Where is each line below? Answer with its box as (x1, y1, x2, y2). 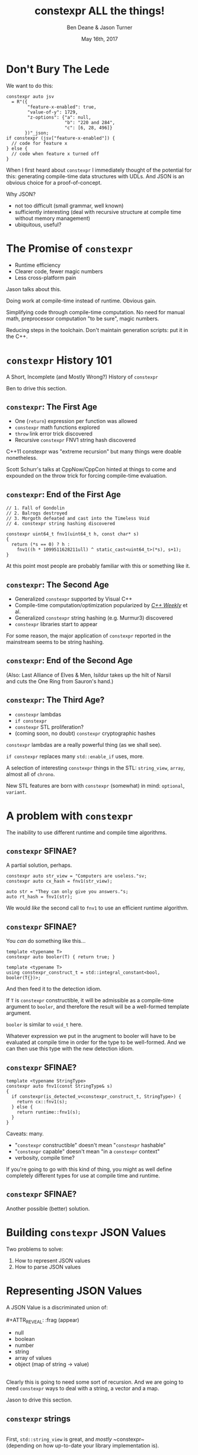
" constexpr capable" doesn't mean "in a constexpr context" (14, 1148, 160, 1155)
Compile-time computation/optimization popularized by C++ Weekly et (14, 602, 188, 608)
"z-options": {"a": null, (27, 114, 92, 120)
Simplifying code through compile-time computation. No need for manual (6, 308, 185, 315)
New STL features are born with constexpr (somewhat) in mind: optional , (6, 782, 185, 789)
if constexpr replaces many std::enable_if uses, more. (6, 753, 144, 760)
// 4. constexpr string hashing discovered (6, 521, 116, 527)
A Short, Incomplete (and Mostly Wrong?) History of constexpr (6, 373, 158, 380)
